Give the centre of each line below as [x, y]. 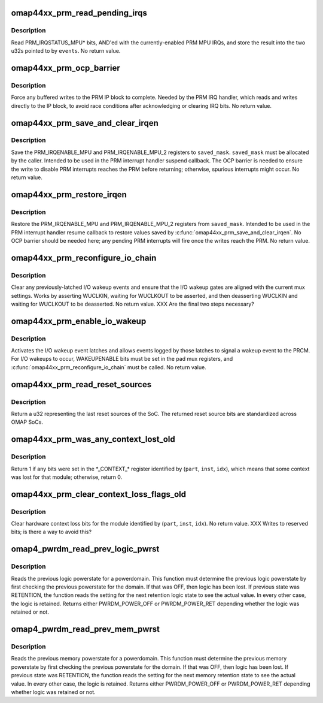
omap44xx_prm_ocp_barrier [65, 68]
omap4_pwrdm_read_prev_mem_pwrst [85, 629]
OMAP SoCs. [27, 422]
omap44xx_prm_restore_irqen [69, 194]
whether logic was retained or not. [53, 692]
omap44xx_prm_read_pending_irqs [79, 13]
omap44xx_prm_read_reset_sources [81, 384]
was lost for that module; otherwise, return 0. [67, 477]
